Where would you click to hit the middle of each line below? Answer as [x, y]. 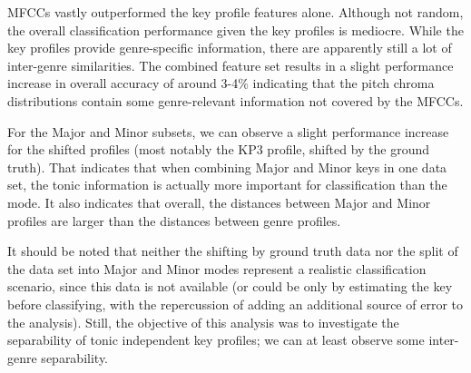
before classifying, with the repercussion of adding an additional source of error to [235, 304]
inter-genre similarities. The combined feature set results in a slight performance [231, 65]
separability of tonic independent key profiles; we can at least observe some [216, 340]
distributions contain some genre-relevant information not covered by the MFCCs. [235, 100]
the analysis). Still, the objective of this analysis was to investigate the [203, 322]
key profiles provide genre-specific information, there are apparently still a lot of [230, 48]
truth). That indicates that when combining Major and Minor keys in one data [227, 167]
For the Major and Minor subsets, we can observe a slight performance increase [228, 131]
